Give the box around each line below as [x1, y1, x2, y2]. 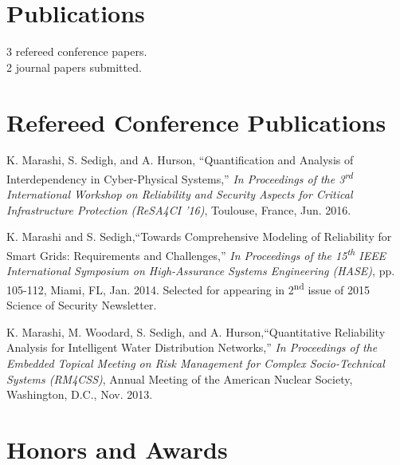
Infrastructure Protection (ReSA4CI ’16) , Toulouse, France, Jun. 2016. [6, 201, 351, 218]
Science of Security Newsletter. [6, 297, 157, 313]
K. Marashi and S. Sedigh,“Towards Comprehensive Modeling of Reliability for [6, 228, 392, 245]
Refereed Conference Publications [6, 105, 386, 138]
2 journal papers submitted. [6, 58, 142, 75]
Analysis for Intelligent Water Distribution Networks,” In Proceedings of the [6, 339, 378, 356]
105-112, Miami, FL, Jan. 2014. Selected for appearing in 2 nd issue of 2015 [6, 278, 370, 298]
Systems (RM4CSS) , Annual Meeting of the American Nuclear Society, [6, 370, 353, 387]
